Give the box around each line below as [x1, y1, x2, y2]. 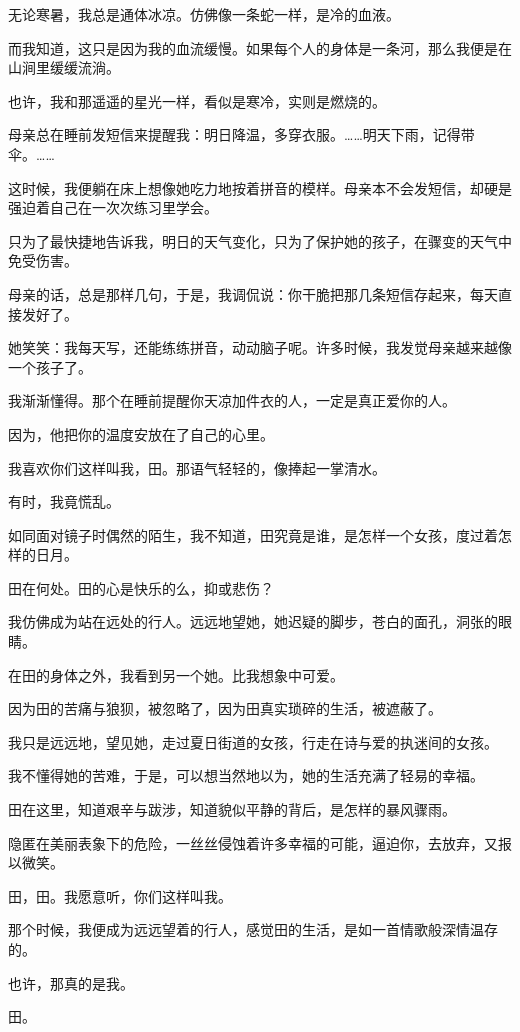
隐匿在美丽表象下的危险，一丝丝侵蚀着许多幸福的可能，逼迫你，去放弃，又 [8, 832, 498, 853]
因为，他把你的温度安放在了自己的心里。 [8, 423, 274, 444]
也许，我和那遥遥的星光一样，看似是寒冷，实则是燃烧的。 [8, 90, 386, 111]
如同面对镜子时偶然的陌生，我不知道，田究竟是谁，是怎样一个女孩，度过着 [8, 524, 498, 545]
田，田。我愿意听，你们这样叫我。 [8, 885, 232, 906]
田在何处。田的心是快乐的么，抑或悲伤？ [8, 577, 274, 598]
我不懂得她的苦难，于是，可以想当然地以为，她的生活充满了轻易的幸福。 [8, 765, 484, 786]
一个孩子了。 [8, 356, 92, 377]
